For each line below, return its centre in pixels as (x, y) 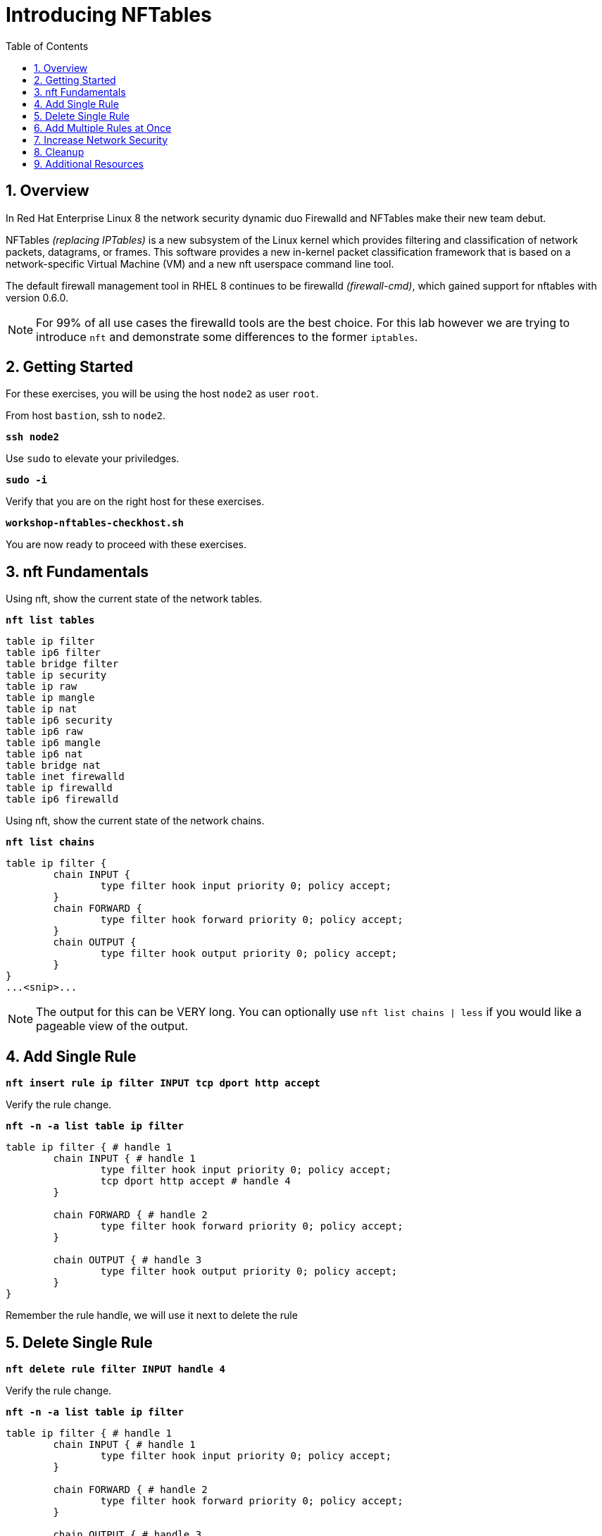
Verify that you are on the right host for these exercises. (135, 502)
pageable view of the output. (112, 1026)
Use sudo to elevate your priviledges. (93, 459)
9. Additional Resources (89, 163)
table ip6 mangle (53, 743)
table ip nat (42, 709)
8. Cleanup (59, 151)
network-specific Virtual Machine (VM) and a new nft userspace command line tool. (200, 264)
